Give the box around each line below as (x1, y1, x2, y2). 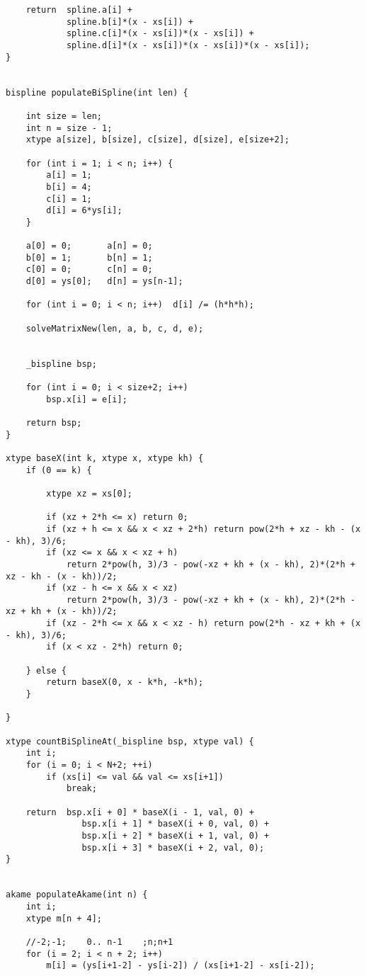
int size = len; (25, 110, 103, 121)
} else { (25, 665, 67, 676)
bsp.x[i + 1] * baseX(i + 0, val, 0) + (81, 819, 270, 829)
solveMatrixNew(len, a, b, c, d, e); (25, 323, 204, 334)
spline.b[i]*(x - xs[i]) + (66, 16, 193, 27)
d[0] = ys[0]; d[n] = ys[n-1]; (25, 276, 183, 287)
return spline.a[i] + (25, 5, 132, 15)
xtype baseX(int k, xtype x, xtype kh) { (6, 453, 204, 463)
